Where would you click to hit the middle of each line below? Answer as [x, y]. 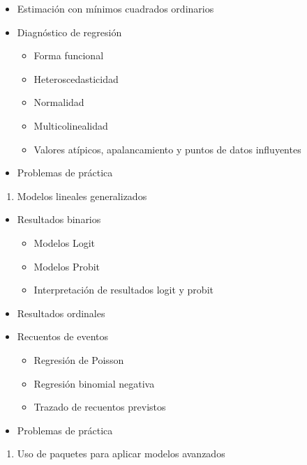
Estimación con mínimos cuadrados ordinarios [115, 8]
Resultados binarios [59, 219]
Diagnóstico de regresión [69, 32]
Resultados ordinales [61, 313]
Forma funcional [69, 55]
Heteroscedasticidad [76, 78]
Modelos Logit [64, 242]
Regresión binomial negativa [94, 383]
